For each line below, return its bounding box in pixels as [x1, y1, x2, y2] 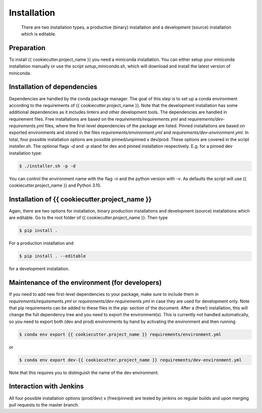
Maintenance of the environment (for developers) [9, 279, 162, 287]
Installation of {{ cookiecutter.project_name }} [9, 195, 152, 203]
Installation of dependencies [9, 83, 98, 91]
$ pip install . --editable [19, 253, 86, 259]
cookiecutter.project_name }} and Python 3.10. [9, 182, 101, 188]
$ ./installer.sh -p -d [19, 163, 76, 169]
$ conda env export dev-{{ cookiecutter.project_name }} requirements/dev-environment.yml [19, 357, 242, 362]
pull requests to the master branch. [9, 402, 80, 408]
